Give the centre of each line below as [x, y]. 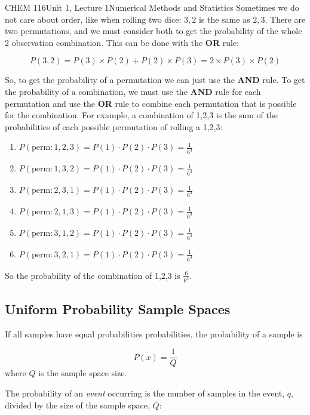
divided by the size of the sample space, [77, 405]
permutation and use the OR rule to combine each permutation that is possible [151, 103]
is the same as [224, 19]
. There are [285, 19]
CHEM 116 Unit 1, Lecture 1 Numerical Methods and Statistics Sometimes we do [152, 7]
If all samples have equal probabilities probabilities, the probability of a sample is [154, 333]
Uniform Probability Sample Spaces [118, 308]
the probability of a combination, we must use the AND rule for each [133, 91]
